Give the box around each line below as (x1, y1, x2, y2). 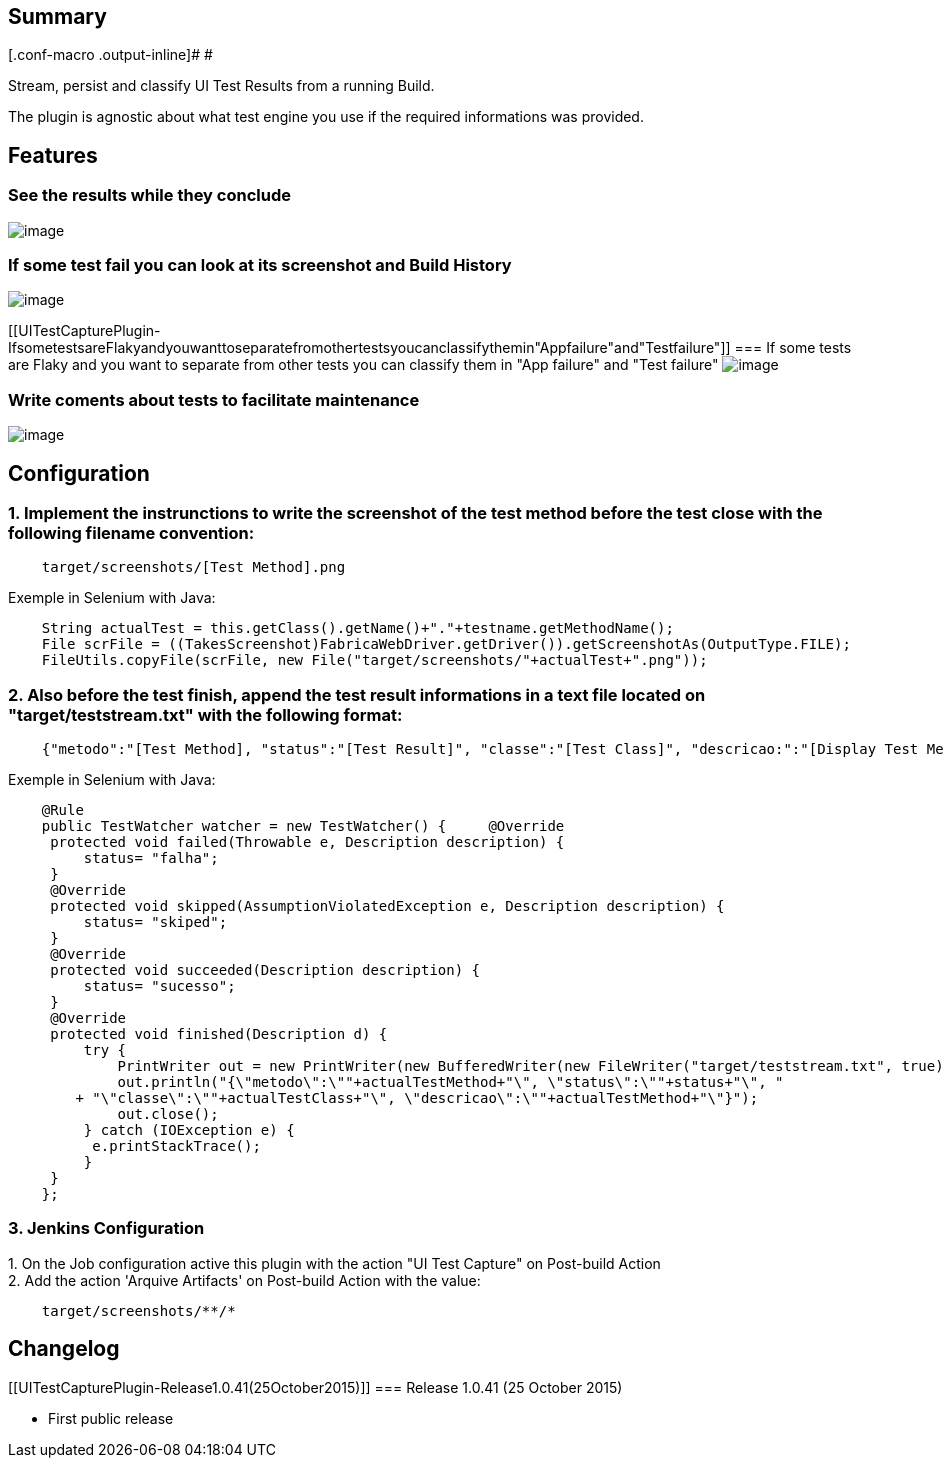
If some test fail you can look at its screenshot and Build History (8, 255, 512, 276)
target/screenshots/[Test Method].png (41, 559, 346, 576)
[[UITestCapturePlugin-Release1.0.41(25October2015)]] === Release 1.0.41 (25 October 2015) (8, 1378, 623, 1396)
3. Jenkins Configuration (8, 1218, 205, 1239)
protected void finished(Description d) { (50, 1026, 388, 1043)
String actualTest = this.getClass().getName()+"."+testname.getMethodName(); (41, 620, 674, 637)
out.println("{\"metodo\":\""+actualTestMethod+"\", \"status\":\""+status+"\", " (117, 1074, 784, 1091)
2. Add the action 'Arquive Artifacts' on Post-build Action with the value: (8, 1271, 481, 1289)
